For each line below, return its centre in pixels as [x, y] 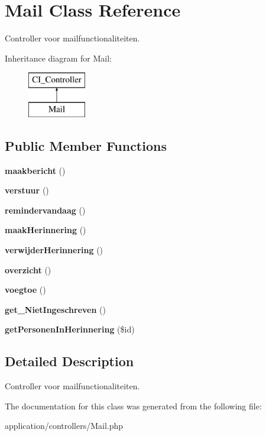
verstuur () [27, 190]
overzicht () [28, 269]
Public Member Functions [86, 145]
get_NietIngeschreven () [55, 309]
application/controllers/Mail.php [64, 426]
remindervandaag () [45, 210]
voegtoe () [25, 290]
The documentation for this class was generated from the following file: [133, 406]
